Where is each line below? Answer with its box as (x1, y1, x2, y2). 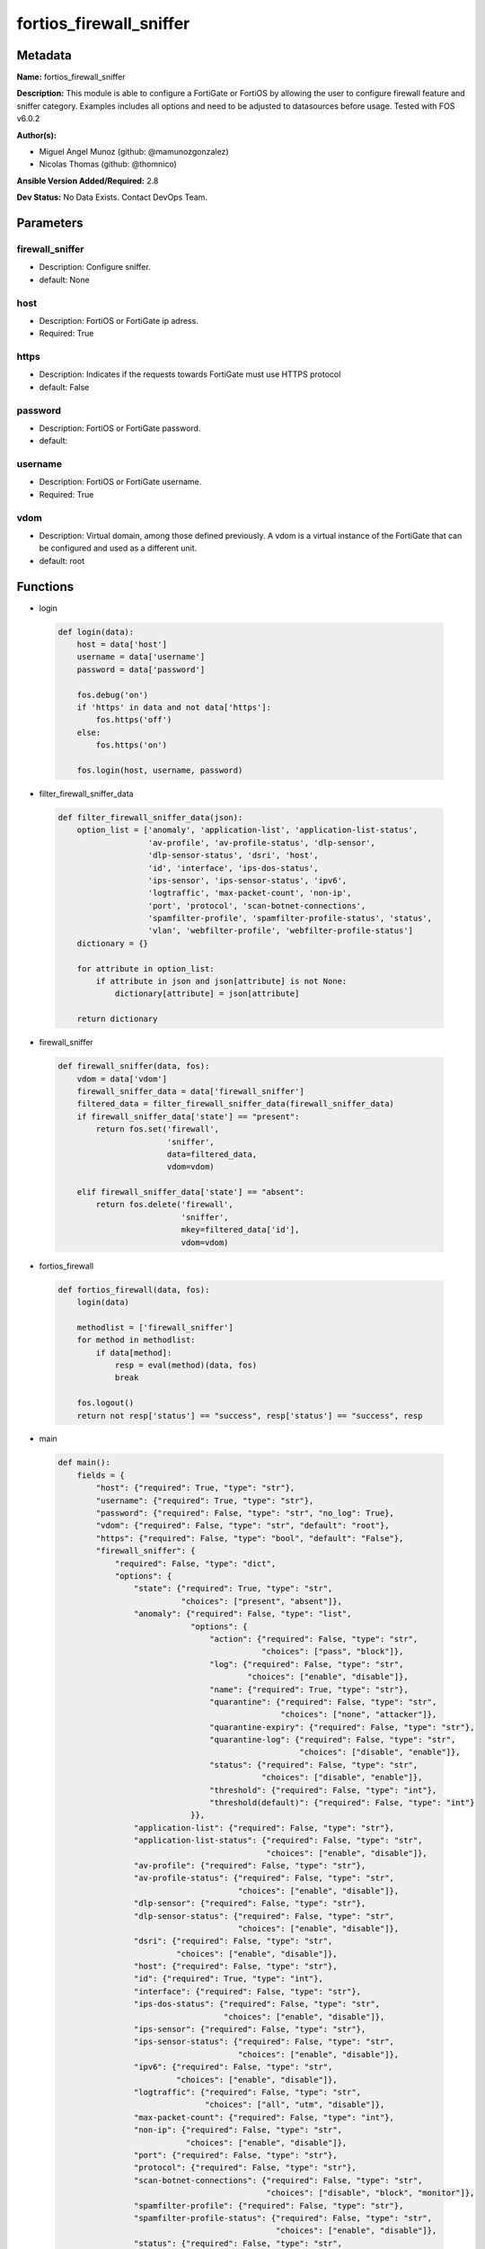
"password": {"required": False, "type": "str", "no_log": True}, (95, 1508, 395, 1519)
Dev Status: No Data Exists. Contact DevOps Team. (16, 192, 208, 202)
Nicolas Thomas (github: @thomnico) (39, 158, 177, 170)
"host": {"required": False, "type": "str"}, (133, 1961, 338, 1972)
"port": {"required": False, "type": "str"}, (133, 2150, 338, 2160)
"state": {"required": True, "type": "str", (133, 1583, 333, 1594)
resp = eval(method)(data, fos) (114, 1359, 258, 1370)
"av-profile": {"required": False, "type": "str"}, (133, 1860, 366, 1870)
